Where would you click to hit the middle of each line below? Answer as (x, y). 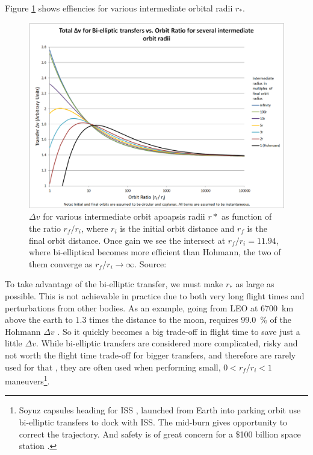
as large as (255, 284)
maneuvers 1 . (27, 380)
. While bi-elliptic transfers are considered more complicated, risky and (167, 343)
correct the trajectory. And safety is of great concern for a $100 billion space (160, 434)
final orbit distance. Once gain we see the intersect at (127, 240)
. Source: (150, 263)
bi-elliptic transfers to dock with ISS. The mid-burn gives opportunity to (153, 422)
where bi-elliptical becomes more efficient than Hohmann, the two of (155, 252)
